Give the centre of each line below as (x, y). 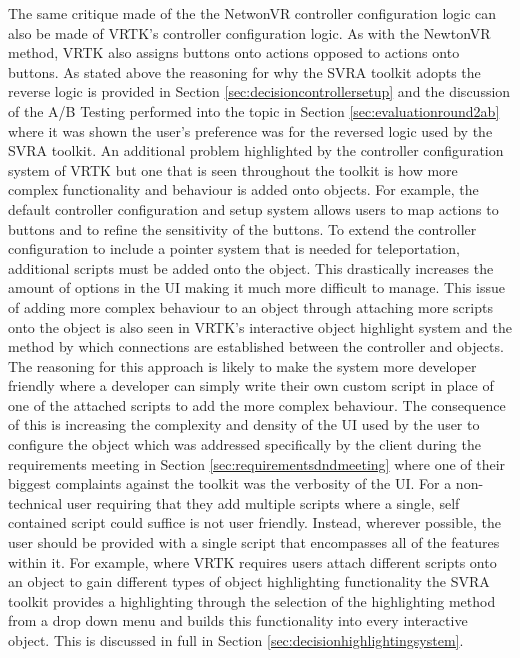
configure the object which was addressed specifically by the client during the (244, 444)
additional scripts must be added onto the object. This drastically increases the (251, 267)
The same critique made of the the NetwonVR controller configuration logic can (252, 13)
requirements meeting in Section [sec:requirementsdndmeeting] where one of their (257, 463)
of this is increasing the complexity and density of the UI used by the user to (244, 424)
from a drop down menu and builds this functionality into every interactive (238, 620)
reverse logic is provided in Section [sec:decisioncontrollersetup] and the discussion (259, 91)
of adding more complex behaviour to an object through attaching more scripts (250, 306)
